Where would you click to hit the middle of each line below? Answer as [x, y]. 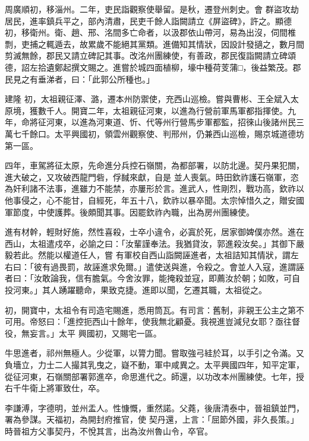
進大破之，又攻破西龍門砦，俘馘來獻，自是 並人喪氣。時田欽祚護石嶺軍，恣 [152, 177]
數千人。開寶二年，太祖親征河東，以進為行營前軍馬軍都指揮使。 [163, 110]
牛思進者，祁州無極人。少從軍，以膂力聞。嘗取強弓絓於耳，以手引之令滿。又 [154, 353]
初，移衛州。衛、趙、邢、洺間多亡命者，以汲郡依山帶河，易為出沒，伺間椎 [150, 32]
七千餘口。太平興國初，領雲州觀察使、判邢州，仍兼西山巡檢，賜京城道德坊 [158, 133]
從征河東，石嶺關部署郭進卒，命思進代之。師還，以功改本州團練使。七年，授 [154, 376]
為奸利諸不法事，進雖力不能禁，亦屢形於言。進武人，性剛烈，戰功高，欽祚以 [154, 188]
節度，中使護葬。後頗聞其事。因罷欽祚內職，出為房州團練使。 [133, 212]
